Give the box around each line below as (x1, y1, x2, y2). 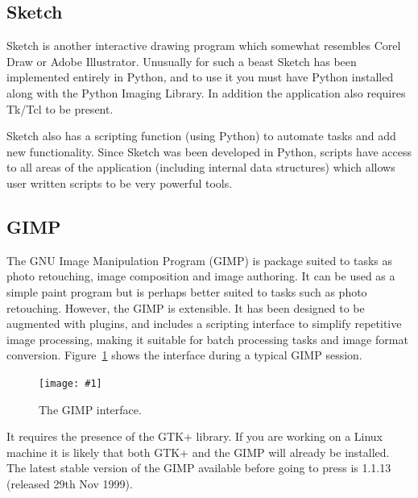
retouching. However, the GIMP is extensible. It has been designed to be (6, 299, 365, 316)
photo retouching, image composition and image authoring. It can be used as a (6, 268, 395, 284)
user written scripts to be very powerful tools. (6, 174, 233, 191)
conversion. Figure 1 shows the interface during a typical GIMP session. (6, 347, 362, 363)
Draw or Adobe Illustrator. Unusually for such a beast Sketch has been (6, 52, 357, 69)
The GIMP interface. (39, 400, 142, 417)
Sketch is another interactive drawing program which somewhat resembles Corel (6, 37, 401, 54)
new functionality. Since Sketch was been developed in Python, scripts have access (6, 143, 412, 160)
